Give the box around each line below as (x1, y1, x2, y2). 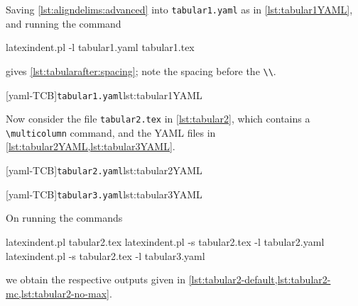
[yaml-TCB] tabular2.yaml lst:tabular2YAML (6, 163, 202, 178)
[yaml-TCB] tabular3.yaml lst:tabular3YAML (6, 186, 202, 201)
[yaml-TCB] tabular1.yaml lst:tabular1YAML (6, 87, 202, 102)
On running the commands (6, 210, 123, 225)
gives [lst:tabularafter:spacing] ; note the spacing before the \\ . (6, 63, 276, 78)
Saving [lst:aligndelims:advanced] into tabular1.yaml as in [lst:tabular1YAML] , (6, 2, 353, 16)
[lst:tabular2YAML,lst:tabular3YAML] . (6, 139, 175, 154)
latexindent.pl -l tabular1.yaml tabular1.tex (6, 40, 195, 55)
